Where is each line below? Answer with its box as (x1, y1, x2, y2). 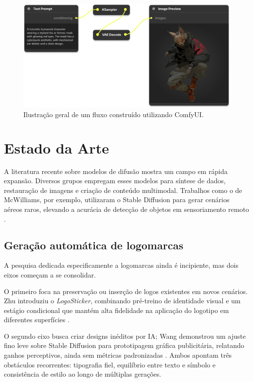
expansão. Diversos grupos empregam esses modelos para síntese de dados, (4, 175, 226, 186)
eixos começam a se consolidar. (4, 269, 96, 279)
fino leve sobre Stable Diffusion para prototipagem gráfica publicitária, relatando (4, 340, 244, 350)
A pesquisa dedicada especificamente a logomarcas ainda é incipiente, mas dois (4, 260, 238, 270)
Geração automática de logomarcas (4, 237, 183, 252)
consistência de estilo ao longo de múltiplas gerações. (4, 369, 162, 379)
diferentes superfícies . (4, 314, 70, 325)
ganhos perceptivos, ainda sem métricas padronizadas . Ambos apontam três (4, 350, 232, 360)
